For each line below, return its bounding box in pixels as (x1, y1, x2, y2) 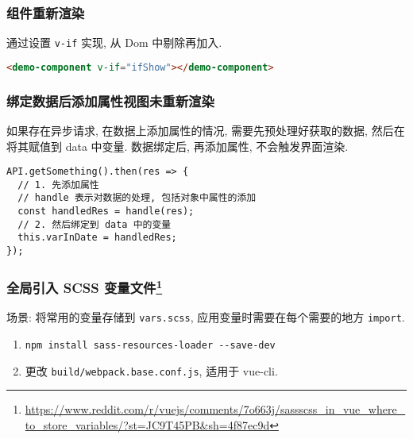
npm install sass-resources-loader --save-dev (25, 340, 276, 352)
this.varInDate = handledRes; (17, 232, 177, 244)
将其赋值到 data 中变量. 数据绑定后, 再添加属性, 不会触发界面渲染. (6, 137, 349, 154)
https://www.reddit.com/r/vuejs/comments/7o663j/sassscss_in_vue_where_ (25, 401, 406, 418)
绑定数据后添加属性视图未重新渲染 (6, 90, 214, 110)
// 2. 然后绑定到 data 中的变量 (17, 218, 172, 230)
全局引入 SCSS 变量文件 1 (6, 275, 163, 298)
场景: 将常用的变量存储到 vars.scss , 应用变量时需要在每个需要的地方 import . (6, 309, 405, 325)
